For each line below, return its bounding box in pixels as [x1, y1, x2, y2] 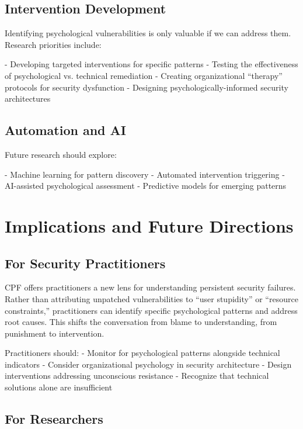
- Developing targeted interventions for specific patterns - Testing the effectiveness [5, 58, 298, 70]
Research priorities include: [5, 38, 102, 50]
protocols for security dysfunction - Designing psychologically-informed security [5, 81, 288, 93]
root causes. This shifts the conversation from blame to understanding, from [5, 316, 277, 328]
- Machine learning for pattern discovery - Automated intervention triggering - [5, 168, 285, 180]
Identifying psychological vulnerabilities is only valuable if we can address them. [5, 27, 291, 39]
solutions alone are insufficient [5, 381, 113, 393]
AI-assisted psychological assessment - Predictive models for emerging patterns [5, 179, 287, 192]
